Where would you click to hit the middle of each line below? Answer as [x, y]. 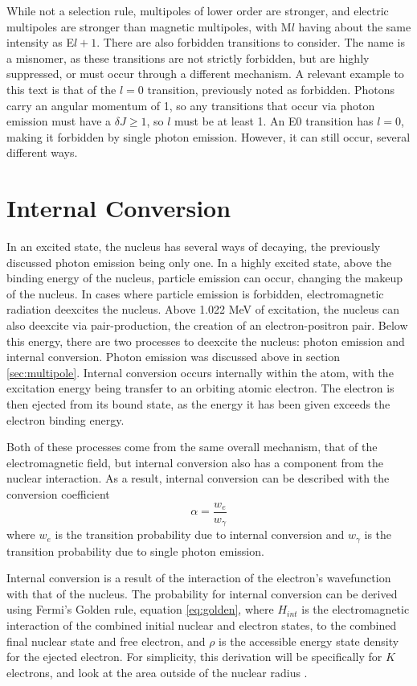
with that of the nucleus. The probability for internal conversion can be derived [202, 593]
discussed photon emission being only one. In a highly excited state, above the [199, 262]
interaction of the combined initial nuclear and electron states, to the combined [202, 624]
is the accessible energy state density [309, 641]
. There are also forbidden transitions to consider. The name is [251, 42]
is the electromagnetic [356, 609]
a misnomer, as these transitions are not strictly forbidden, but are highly [188, 58]
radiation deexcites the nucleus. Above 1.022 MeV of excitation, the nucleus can [203, 309]
